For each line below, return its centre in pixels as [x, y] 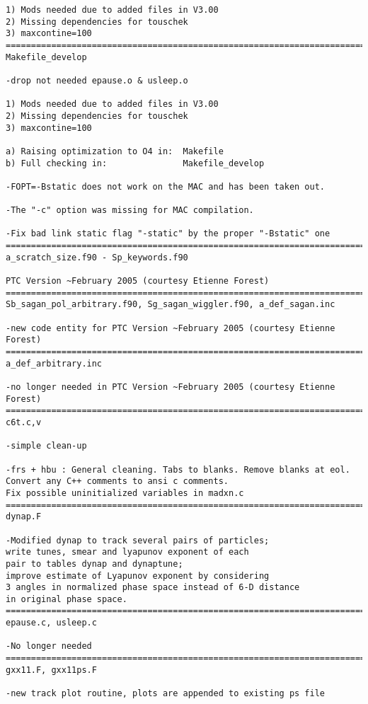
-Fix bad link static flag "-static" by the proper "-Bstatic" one [168, 234]
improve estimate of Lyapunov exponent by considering [138, 576]
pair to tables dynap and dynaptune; [94, 564]
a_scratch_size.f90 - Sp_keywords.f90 [97, 257]
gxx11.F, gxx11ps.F [51, 670]
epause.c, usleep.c [51, 623]
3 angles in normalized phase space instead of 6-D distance [153, 588]
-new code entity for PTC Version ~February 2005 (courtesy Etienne [171, 328]
